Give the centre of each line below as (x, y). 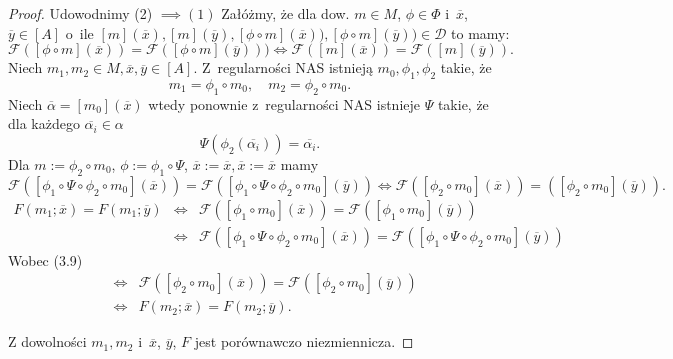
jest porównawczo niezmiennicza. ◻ (304, 341)
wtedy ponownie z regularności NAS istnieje (284, 103)
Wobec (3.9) (45, 259)
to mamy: (480, 32)
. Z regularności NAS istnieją (283, 67)
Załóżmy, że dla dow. (285, 13)
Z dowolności (47, 341)
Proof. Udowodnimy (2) (80, 13)
